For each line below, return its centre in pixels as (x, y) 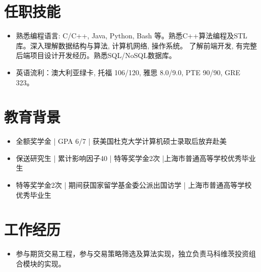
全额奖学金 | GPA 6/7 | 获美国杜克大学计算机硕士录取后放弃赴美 (121, 141)
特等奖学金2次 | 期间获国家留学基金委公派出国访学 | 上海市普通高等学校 (134, 185)
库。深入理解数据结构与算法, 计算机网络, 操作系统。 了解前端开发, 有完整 (137, 45)
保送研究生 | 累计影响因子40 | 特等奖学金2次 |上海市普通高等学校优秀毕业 (136, 158)
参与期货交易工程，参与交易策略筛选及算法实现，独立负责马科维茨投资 (132, 254)
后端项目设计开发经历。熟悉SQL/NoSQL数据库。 (96, 55)
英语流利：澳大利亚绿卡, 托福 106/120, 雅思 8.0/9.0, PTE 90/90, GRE (128, 72)
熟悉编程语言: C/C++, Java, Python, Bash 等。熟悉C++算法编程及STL (132, 36)
